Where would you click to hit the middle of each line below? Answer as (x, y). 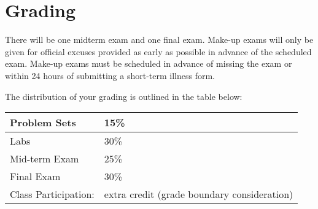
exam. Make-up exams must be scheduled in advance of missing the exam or (149, 63)
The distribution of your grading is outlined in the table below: (124, 96)
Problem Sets (43, 123)
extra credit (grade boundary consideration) (199, 194)
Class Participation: (52, 194)
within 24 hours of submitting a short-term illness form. (110, 75)
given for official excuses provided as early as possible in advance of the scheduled (158, 51)
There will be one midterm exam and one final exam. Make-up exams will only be (159, 40)
